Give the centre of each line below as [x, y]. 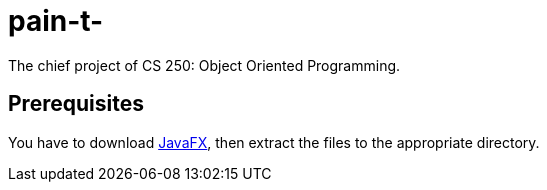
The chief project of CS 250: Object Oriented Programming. [204, 65]
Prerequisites [76, 104]
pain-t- [56, 21]
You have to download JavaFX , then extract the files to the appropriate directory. [274, 142]
